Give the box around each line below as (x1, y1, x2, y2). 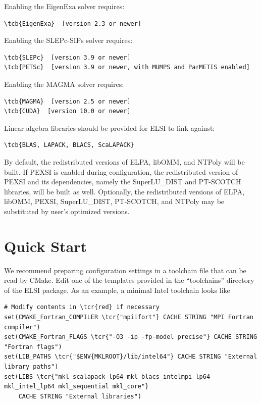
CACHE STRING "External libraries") (18, 392, 142, 400)
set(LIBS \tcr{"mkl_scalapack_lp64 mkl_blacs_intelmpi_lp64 (4, 373, 211, 380)
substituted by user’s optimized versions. (4, 206, 130, 216)
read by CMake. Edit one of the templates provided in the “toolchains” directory (4, 275, 254, 285)
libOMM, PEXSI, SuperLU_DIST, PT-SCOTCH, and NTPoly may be (4, 196, 225, 207)
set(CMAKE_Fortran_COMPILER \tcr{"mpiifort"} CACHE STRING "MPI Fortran (4, 314, 253, 321)
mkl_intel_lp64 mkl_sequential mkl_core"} (4, 383, 149, 390)
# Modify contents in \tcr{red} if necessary (4, 304, 160, 311)
